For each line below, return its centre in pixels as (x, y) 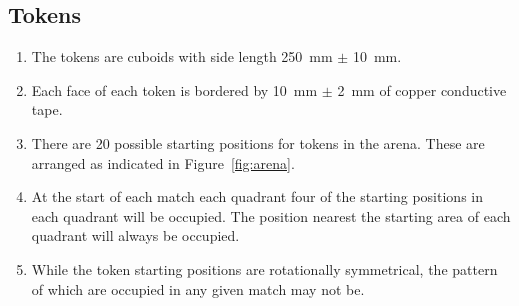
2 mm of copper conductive (422, 89)
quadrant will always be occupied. (135, 235)
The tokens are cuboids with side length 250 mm (182, 56)
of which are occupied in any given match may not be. (198, 288)
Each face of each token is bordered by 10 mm (174, 89)
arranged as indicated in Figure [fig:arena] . (163, 162)
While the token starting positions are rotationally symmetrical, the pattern (264, 268)
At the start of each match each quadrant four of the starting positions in (257, 196)
